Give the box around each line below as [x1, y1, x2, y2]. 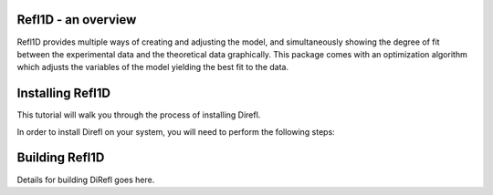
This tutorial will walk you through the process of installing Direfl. [16, 109, 261, 120]
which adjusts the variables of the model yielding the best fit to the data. [16, 62, 289, 73]
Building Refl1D [16, 150, 105, 166]
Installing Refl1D [16, 86, 111, 101]
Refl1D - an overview [16, 12, 137, 27]
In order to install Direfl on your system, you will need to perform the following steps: [16, 126, 335, 137]
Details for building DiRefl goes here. [16, 174, 155, 185]
